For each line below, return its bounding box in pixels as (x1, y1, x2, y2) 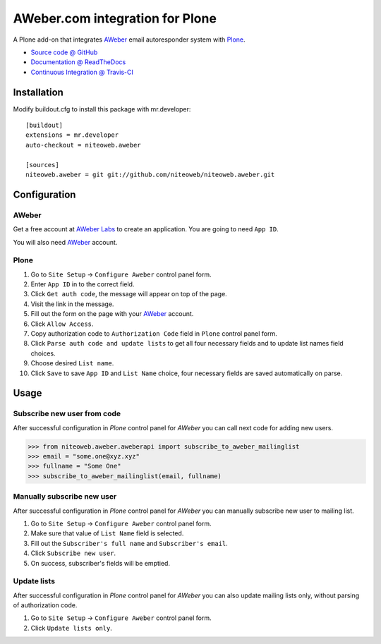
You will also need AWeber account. (13, 238, 118, 246)
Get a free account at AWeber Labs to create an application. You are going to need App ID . (13, 225, 279, 233)
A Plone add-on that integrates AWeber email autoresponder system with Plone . (13, 35, 246, 44)
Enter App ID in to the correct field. (30, 280, 135, 288)
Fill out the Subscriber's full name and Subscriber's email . (30, 539, 229, 547)
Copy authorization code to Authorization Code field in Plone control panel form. (30, 329, 278, 338)
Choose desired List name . (30, 359, 114, 367)
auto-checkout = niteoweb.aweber (25, 141, 141, 149)
